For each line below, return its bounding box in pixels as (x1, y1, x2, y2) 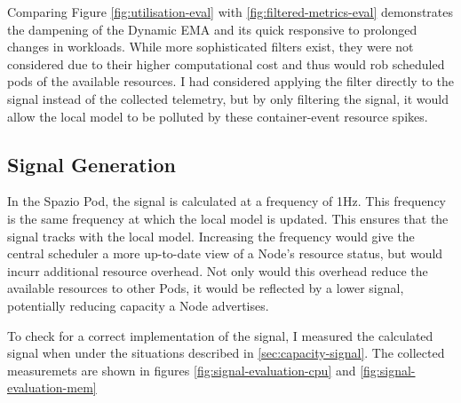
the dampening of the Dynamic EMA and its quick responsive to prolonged (7, 20, 417, 38)
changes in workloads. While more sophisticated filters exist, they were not (7, 37, 414, 56)
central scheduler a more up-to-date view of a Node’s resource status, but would (7, 244, 443, 263)
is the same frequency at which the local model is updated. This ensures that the (7, 209, 449, 227)
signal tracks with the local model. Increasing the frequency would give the (7, 226, 415, 245)
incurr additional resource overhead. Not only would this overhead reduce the (7, 261, 428, 280)
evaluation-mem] (7, 378, 97, 397)
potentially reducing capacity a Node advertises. (7, 296, 269, 314)
